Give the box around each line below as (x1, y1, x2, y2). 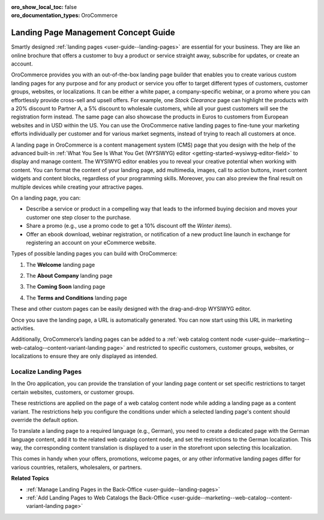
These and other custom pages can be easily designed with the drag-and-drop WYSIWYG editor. (11, 305, 251, 313)
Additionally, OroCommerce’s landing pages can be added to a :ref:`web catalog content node (11, 335, 244, 343)
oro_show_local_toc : (11, 4, 64, 10)
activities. (11, 325, 35, 332)
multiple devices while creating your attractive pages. (11, 183, 143, 191)
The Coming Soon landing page (26, 283, 106, 290)
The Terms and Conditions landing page (26, 294, 127, 301)
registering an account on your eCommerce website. (26, 239, 157, 246)
